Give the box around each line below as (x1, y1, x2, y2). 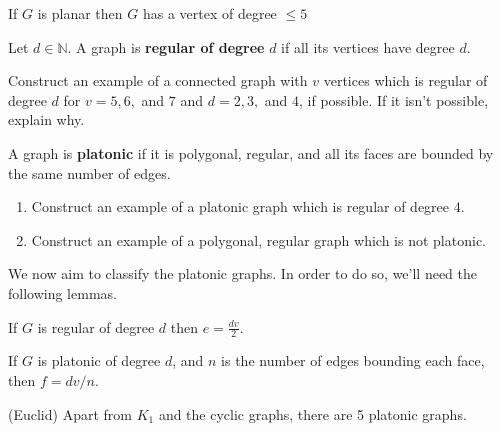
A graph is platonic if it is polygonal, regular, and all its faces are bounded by (8, 142, 494, 163)
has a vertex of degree (142, 3, 277, 23)
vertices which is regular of (323, 70, 488, 91)
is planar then (37, 3, 123, 23)
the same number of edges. (8, 162, 171, 183)
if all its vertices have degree (281, 36, 455, 57)
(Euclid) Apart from (8, 403, 132, 424)
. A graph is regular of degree (67, 36, 265, 57)
